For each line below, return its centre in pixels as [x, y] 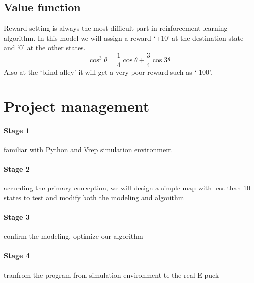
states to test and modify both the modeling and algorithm [94, 197]
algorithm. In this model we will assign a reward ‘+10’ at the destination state [124, 38]
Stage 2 [17, 169]
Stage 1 [17, 130]
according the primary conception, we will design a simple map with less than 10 [127, 188]
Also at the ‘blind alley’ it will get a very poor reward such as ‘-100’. [108, 72]
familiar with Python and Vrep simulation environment [88, 149]
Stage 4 [17, 255]
